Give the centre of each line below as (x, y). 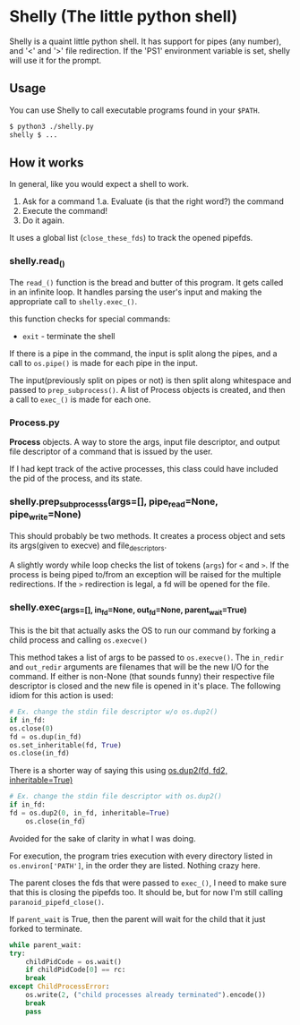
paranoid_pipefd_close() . (57, 901)
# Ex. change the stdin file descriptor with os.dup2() (116, 797)
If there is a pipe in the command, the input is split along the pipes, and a (143, 353)
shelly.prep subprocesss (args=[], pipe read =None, (114, 502)
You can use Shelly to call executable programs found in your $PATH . (135, 110)
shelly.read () (37, 262)
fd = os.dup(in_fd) (46, 737)
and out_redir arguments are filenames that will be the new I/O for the (139, 667)
